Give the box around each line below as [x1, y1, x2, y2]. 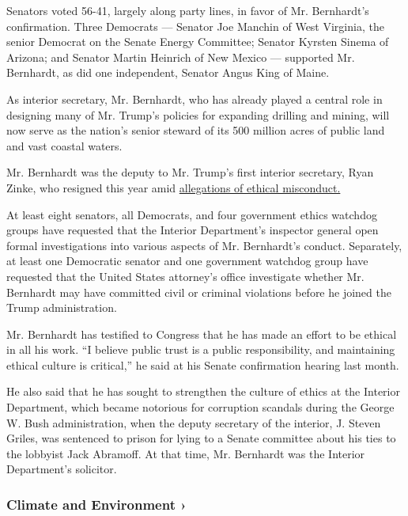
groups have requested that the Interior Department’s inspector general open [6, 222, 379, 238]
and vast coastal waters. [6, 137, 123, 154]
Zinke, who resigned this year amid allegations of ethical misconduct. [6, 179, 341, 195]
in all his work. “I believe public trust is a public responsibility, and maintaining [6, 341, 395, 358]
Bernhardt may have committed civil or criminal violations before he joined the [6, 283, 391, 300]
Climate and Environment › [6, 494, 187, 514]
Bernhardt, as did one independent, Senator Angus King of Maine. [6, 64, 330, 81]
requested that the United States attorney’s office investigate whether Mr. [6, 267, 365, 284]
